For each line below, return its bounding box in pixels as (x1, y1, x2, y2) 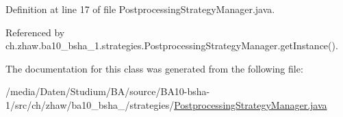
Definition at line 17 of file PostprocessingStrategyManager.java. (5, 2, 275, 16)
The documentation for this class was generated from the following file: (5, 61, 303, 75)
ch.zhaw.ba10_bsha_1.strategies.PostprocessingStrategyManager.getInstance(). (5, 38, 338, 53)
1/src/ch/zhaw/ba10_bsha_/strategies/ (5, 97, 175, 112)
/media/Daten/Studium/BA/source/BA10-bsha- (5, 84, 210, 99)
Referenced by (5, 25, 65, 39)
